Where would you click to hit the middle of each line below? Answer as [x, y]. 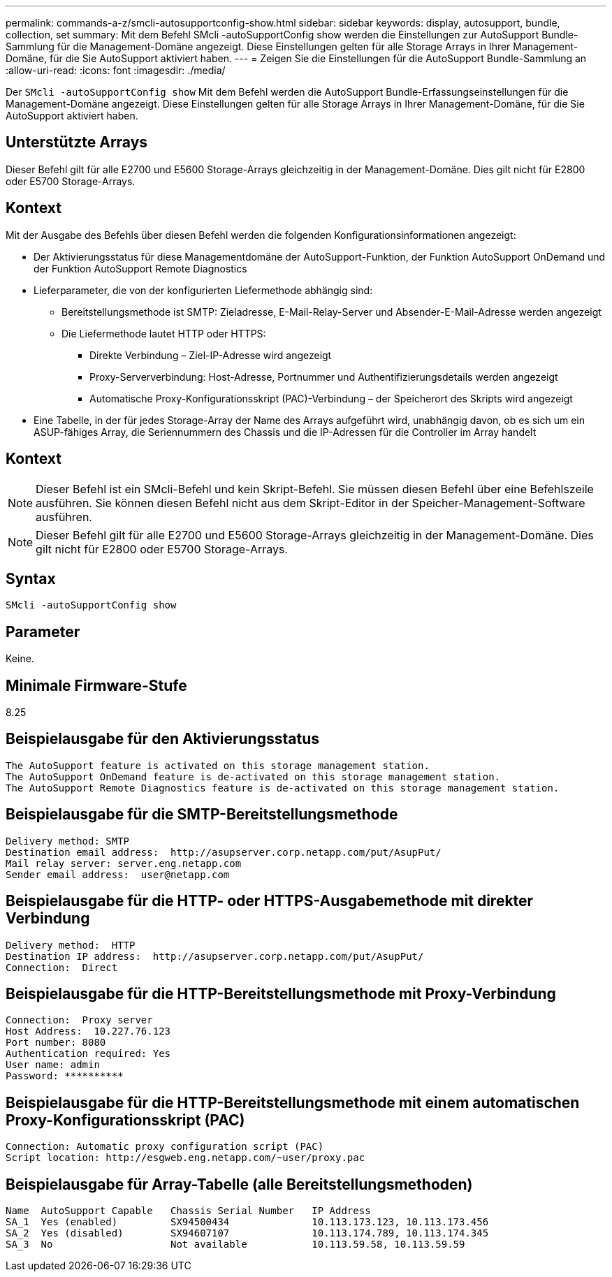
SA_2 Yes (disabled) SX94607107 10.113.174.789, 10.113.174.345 [247, 1233]
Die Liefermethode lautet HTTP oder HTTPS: [164, 333]
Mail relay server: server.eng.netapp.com [124, 863]
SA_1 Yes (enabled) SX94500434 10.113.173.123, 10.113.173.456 [247, 1222]
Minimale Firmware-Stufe [96, 685]
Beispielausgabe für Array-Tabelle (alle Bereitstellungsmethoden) [239, 1184]
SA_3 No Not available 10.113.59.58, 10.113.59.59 [235, 1245]
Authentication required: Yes [88, 1054]
